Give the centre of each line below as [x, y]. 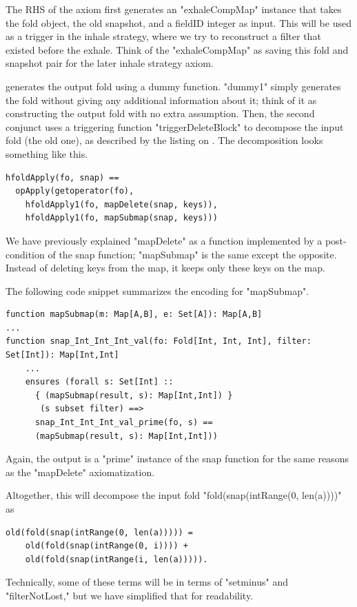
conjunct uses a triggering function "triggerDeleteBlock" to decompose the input [175, 126]
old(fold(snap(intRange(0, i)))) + [106, 546]
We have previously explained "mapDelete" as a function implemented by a [164, 240]
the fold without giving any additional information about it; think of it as [161, 100]
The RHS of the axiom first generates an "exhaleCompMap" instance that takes [174, 9]
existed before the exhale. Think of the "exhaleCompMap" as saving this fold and [177, 49]
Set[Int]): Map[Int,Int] [62, 355]
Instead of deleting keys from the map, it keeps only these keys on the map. [165, 268]
